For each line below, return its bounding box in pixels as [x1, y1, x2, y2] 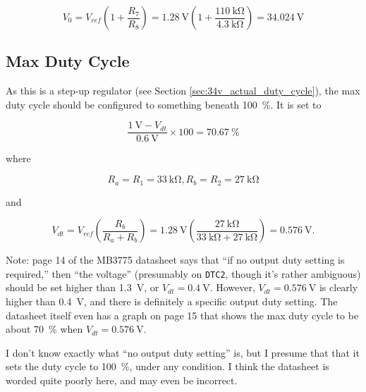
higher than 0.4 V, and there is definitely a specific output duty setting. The [6, 293, 338, 308]
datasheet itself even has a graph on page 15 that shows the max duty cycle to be [6, 307, 359, 322]
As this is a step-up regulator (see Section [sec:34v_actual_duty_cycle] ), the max [6, 83, 360, 98]
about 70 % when [6, 321, 83, 336]
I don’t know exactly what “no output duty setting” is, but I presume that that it [6, 345, 360, 360]
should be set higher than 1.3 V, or [6, 280, 159, 295]
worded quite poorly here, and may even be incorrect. [6, 372, 238, 387]
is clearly [319, 280, 358, 295]
